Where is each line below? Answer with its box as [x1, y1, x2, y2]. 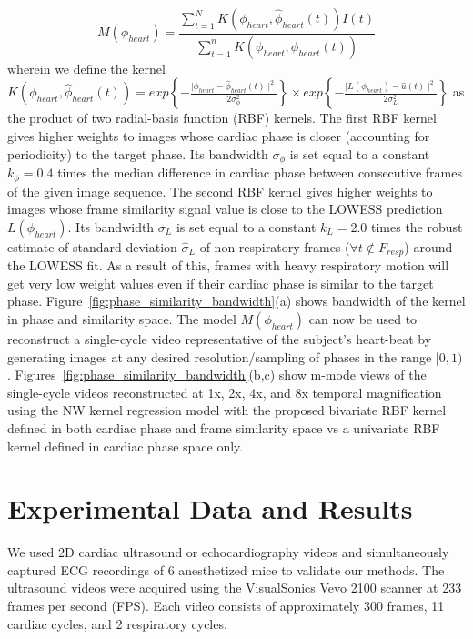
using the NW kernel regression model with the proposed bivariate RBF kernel [7, 401, 447, 420]
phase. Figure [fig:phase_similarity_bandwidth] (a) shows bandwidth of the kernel [7, 291, 466, 310]
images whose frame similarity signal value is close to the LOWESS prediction [7, 199, 443, 218]
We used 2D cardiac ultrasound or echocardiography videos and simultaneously [7, 543, 449, 562]
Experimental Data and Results [7, 490, 413, 527]
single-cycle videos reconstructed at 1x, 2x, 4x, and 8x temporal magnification [7, 382, 442, 401]
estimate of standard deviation [7, 237, 177, 256]
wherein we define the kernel [7, 58, 166, 77]
